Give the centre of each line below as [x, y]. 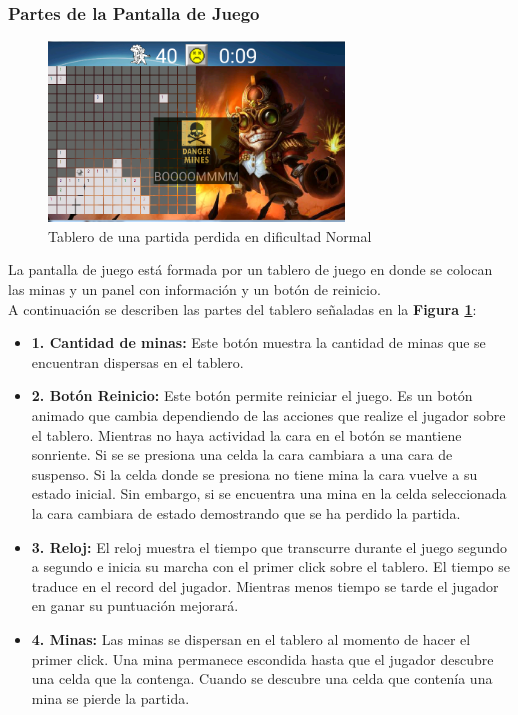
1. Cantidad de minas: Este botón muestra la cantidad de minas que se [258, 342]
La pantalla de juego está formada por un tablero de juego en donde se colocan [250, 269]
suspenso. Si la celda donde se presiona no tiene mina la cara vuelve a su [254, 473]
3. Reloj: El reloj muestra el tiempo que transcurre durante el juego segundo [269, 546]
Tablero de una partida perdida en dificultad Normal [210, 235]
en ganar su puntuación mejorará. [135, 605]
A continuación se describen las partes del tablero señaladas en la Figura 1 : [242, 308]
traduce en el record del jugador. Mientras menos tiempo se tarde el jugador [265, 585]
